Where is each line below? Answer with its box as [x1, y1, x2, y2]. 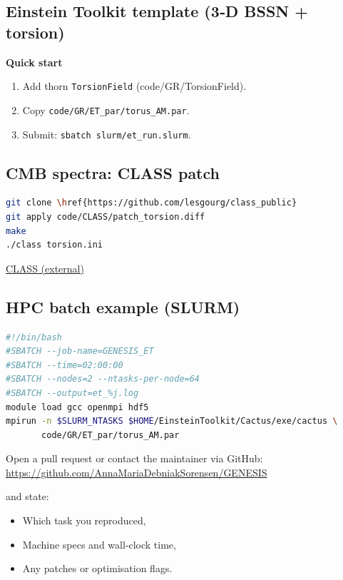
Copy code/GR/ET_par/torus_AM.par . [22, 102, 190, 117]
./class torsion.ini [6, 240, 103, 250]
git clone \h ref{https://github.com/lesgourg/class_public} [6, 198, 297, 208]
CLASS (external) [6, 260, 84, 275]
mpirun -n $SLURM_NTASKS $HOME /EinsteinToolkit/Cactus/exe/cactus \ [6, 416, 338, 427]
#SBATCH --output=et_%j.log [6, 387, 139, 398]
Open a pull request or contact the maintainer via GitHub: [6, 451, 263, 466]
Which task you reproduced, [22, 513, 146, 528]
